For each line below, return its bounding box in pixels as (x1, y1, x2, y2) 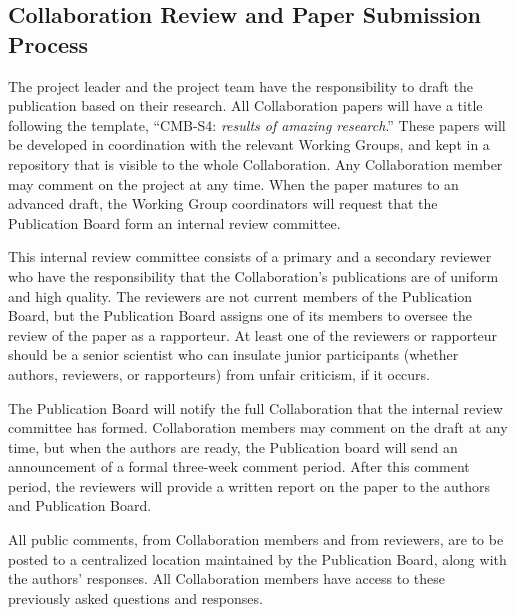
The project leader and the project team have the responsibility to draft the (8, 75, 474, 96)
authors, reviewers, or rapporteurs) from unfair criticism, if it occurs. (8, 363, 431, 384)
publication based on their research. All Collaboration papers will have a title (8, 95, 483, 116)
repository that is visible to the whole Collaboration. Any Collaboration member (8, 153, 503, 174)
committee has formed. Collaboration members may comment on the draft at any (8, 417, 508, 438)
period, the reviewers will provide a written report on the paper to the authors (8, 475, 490, 496)
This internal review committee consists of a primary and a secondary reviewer (8, 246, 492, 267)
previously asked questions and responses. (8, 587, 263, 608)
